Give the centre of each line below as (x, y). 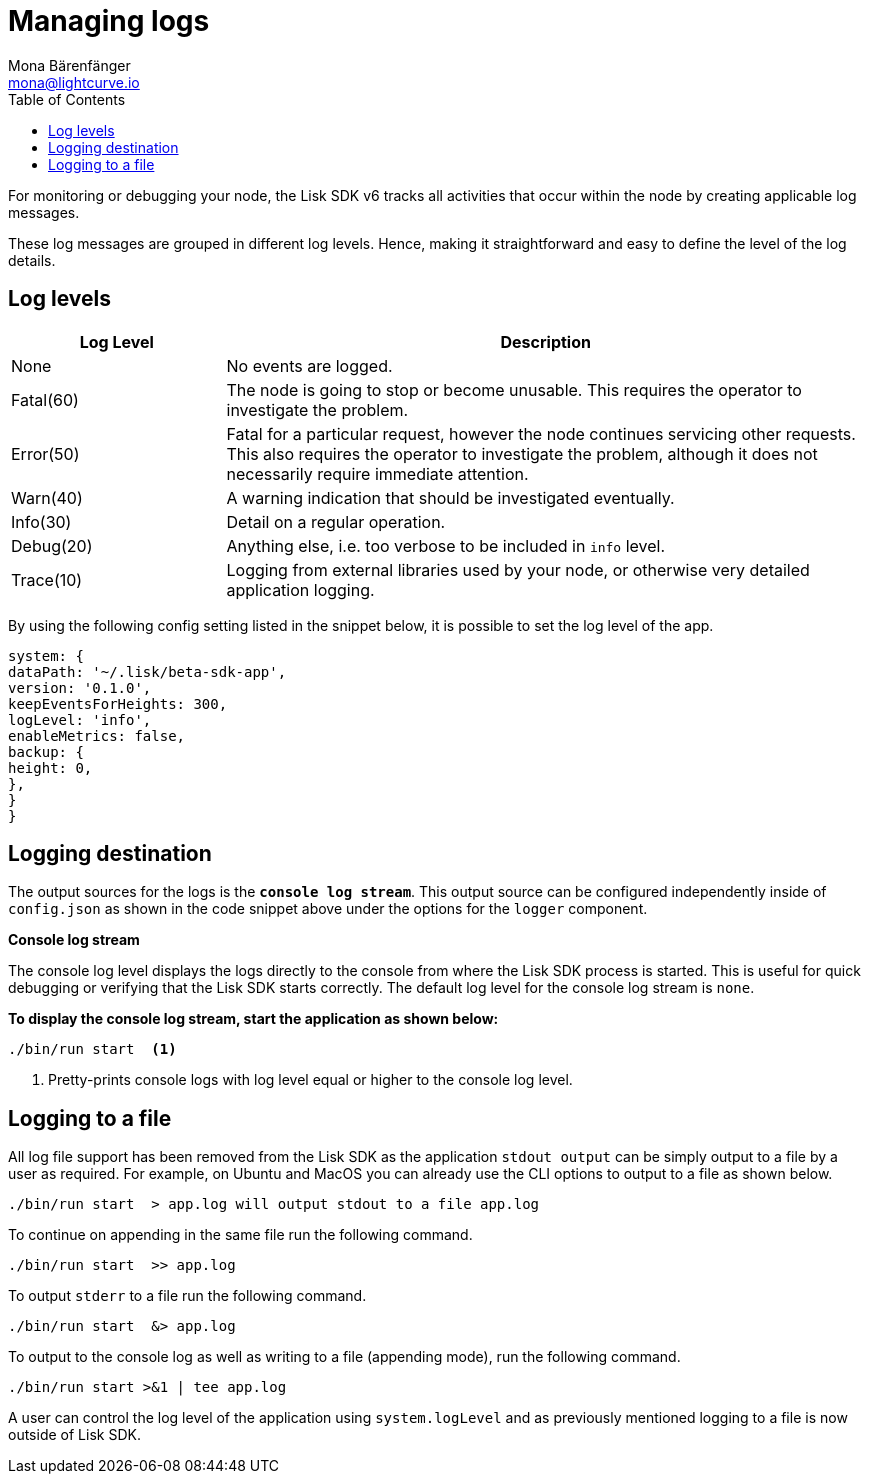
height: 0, (50, 767)
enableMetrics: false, (97, 735)
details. (32, 260)
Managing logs (109, 21)
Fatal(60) (45, 399)
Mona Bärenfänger (69, 65)
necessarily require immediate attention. (377, 473)
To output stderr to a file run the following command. (187, 1296)
